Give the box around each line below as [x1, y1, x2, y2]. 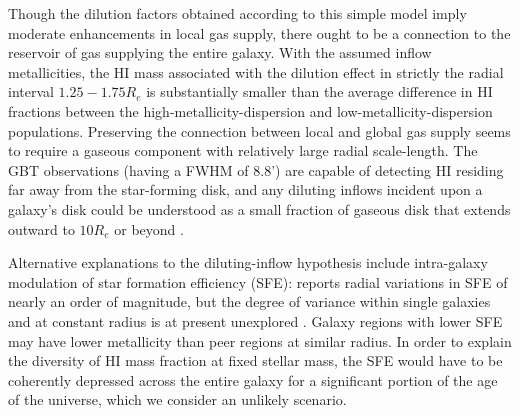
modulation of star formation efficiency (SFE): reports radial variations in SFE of [8, 271, 508, 292]
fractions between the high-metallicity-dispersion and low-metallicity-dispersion [8, 100, 493, 121]
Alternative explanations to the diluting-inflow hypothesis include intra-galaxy [8, 252, 488, 273]
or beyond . [114, 218, 184, 239]
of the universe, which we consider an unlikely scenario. [8, 389, 347, 410]
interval [8, 81, 54, 102]
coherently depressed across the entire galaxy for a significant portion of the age [8, 369, 498, 390]
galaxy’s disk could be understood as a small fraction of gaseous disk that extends [8, 198, 511, 219]
